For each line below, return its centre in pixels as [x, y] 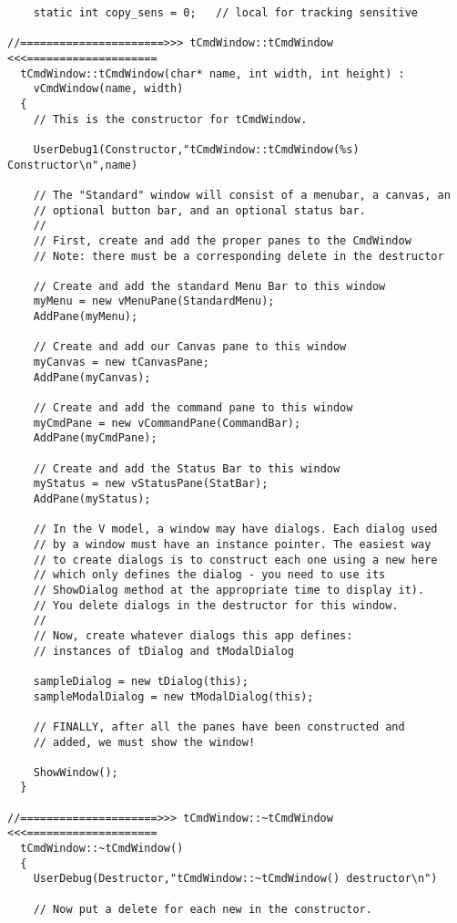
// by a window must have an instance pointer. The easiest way [232, 544]
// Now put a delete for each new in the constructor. [203, 909]
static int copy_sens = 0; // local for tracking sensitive [226, 13]
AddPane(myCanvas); [92, 377]
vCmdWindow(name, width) [108, 89]
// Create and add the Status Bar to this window [187, 468]
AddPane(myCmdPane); [95, 438]
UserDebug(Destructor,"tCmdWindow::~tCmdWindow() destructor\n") [235, 879]
